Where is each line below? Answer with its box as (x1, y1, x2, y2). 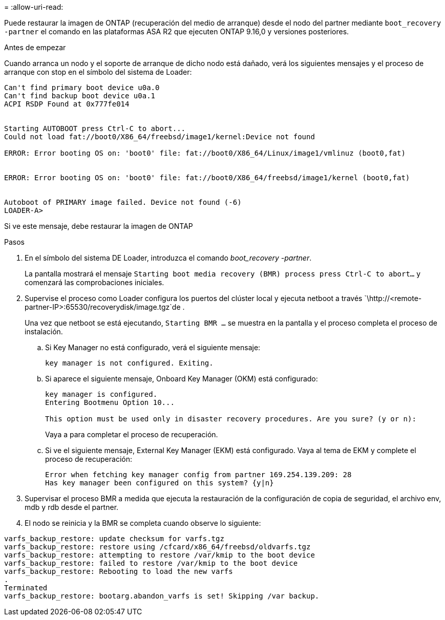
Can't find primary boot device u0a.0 (4, 83, 160, 92)
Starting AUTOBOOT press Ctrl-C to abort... (4, 124, 186, 133)
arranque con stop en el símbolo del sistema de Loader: (4, 68, 192, 76)
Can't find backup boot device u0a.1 (4, 92, 156, 100)
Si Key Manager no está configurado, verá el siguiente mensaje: (45, 343, 261, 352)
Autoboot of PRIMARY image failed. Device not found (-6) (4, 198, 242, 206)
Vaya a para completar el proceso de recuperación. (45, 430, 218, 439)
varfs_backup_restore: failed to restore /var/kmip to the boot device (4, 559, 298, 567)
